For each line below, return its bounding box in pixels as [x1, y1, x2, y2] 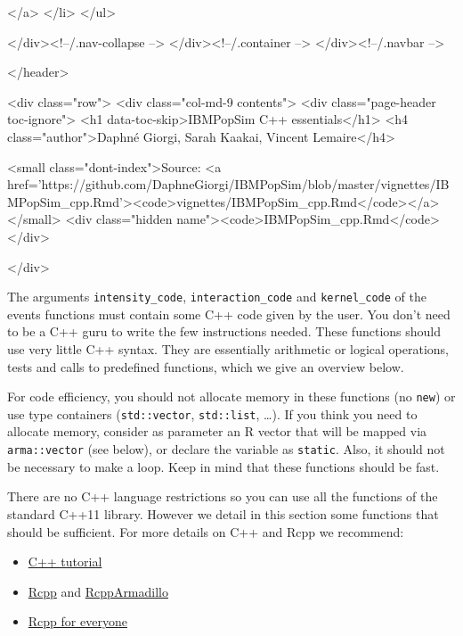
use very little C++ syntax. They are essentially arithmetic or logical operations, [7, 339, 450, 358]
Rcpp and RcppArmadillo [28, 582, 168, 600]
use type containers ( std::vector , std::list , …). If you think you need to [7, 404, 418, 423]
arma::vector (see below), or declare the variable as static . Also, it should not [7, 440, 445, 458]
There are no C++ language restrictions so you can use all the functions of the [7, 487, 438, 506]
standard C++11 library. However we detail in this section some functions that [7, 504, 439, 523]
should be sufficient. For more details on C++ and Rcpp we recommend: [7, 522, 404, 541]
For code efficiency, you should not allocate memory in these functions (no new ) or [7, 387, 456, 406]
